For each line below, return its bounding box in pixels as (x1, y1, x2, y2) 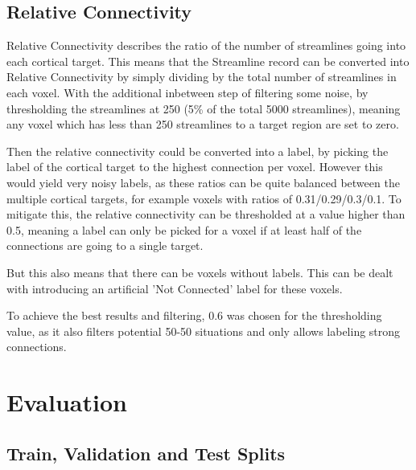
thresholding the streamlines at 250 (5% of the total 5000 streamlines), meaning (6, 100, 401, 116)
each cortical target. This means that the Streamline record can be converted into (6, 52, 410, 69)
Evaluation (6, 386, 127, 419)
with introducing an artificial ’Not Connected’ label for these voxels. (6, 280, 343, 296)
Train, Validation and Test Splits (6, 440, 286, 465)
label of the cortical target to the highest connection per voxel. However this (6, 158, 383, 175)
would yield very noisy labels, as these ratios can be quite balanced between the (6, 174, 400, 190)
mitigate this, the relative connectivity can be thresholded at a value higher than (6, 206, 406, 223)
